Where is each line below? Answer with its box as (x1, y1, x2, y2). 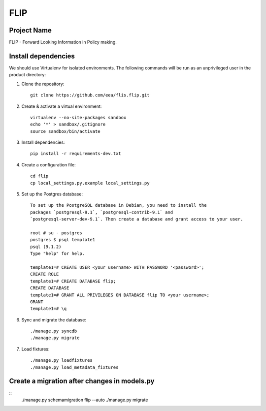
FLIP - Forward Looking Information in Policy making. (9, 39, 117, 45)
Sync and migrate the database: (21, 316, 86, 322)
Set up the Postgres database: (21, 191, 83, 197)
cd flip (30, 173, 49, 179)
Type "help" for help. (30, 251, 85, 256)
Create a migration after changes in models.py (9, 377, 155, 385)
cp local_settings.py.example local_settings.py (30, 180, 150, 186)
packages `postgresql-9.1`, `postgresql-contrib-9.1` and (30, 209, 173, 215)
